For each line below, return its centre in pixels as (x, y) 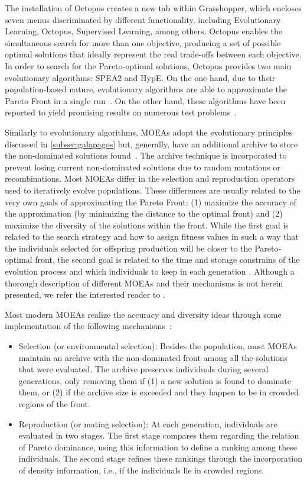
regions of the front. (54, 404)
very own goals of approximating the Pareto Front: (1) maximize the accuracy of (151, 202)
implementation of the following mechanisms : (88, 326)
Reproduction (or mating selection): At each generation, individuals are (148, 423)
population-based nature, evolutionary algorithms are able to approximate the (146, 89)
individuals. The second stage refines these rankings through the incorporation (160, 458)
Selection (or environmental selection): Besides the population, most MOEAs (158, 346)
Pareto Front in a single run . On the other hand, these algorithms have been (145, 100)
